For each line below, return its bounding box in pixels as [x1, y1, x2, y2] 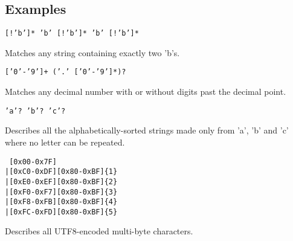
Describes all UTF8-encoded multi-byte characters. [5, 225, 193, 237]
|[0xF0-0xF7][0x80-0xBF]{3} [5, 187, 118, 196]
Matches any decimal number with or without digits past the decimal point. [5, 85, 286, 98]
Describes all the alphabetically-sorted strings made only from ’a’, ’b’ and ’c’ [5, 124, 289, 137]
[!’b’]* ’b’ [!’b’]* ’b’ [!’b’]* [5, 29, 139, 38]
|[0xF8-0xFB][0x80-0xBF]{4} [5, 198, 118, 207]
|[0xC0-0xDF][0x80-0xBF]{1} [5, 167, 118, 176]
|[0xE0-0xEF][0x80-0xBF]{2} [5, 177, 118, 186]
